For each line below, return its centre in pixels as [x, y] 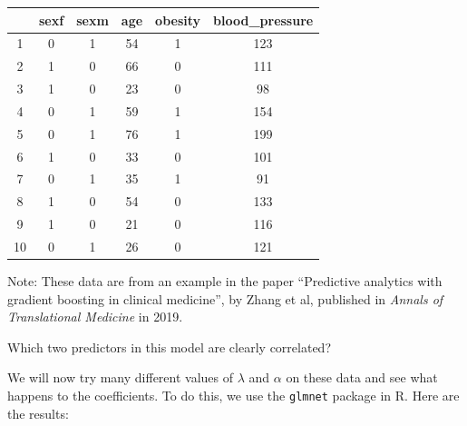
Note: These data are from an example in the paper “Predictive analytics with [225, 281]
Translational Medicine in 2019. [95, 317]
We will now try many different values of [121, 377]
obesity [178, 20]
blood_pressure [263, 20]
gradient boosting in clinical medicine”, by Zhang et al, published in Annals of [225, 298]
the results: [38, 413]
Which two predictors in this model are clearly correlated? [169, 347]
